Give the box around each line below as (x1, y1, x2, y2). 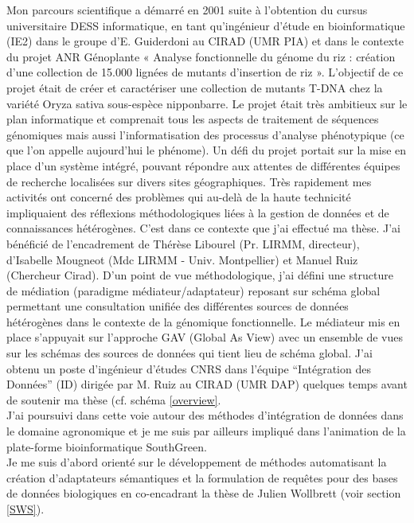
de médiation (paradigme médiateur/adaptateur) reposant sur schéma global (6, 282, 381, 299)
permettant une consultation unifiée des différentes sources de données (6, 298, 349, 314)
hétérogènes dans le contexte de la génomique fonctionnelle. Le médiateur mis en (6, 313, 400, 330)
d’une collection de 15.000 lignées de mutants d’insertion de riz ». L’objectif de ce (6, 64, 404, 80)
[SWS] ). (6, 501, 45, 517)
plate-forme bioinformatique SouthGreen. (6, 438, 207, 455)
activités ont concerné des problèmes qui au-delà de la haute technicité (6, 189, 351, 205)
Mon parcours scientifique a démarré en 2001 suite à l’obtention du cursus (6, 2, 368, 18)
